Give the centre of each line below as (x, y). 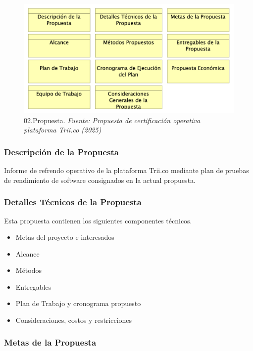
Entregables (33, 286)
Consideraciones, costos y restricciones (74, 320)
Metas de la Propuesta (50, 342)
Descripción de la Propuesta (61, 152)
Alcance (27, 253)
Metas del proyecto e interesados (65, 237)
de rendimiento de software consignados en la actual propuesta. (100, 180)
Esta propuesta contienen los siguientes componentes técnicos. (98, 220)
